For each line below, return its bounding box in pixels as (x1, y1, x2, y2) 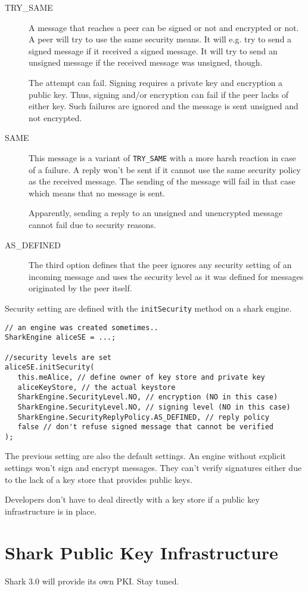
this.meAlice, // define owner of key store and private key (17, 373, 265, 381)
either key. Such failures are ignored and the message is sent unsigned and (29, 100, 298, 112)
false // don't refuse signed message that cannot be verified (17, 423, 274, 432)
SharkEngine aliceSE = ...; (5, 333, 116, 342)
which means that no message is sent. (29, 186, 165, 199)
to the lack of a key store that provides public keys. (5, 473, 192, 485)
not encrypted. (29, 111, 82, 124)
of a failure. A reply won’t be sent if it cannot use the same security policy (29, 163, 301, 176)
